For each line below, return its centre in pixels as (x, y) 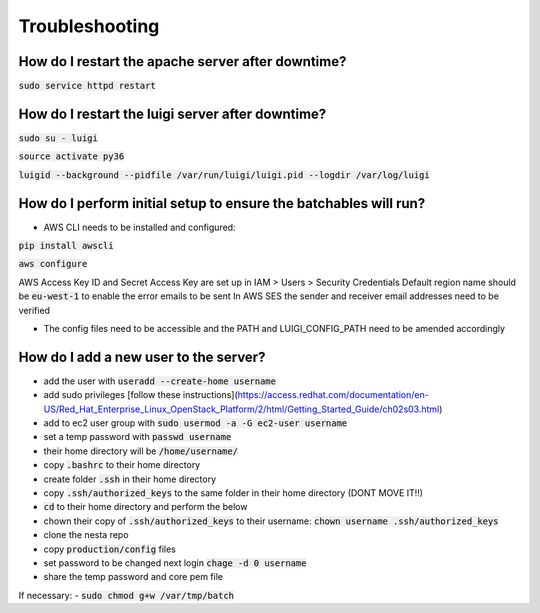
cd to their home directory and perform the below (145, 507)
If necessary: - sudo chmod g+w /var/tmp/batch (126, 595)
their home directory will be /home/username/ (141, 451)
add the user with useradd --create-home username (160, 381)
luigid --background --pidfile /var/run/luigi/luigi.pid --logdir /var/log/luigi (224, 174)
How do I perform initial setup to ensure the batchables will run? (222, 203)
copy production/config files (110, 549)
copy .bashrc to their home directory (122, 465)
